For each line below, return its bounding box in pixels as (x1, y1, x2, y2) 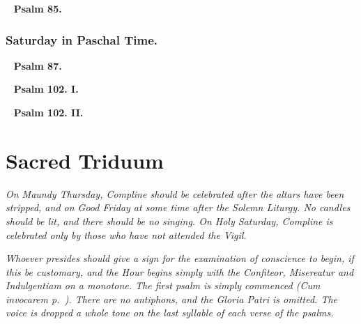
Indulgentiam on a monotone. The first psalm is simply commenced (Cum (6, 278, 321, 293)
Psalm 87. (13, 58, 62, 72)
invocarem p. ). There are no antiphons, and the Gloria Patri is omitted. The (6, 291, 338, 306)
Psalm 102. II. (13, 105, 84, 119)
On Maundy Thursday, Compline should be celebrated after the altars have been (6, 186, 344, 201)
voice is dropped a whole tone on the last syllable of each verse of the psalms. (6, 305, 334, 320)
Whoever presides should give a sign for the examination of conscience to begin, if (6, 251, 354, 265)
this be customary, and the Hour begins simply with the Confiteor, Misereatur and (6, 264, 354, 279)
